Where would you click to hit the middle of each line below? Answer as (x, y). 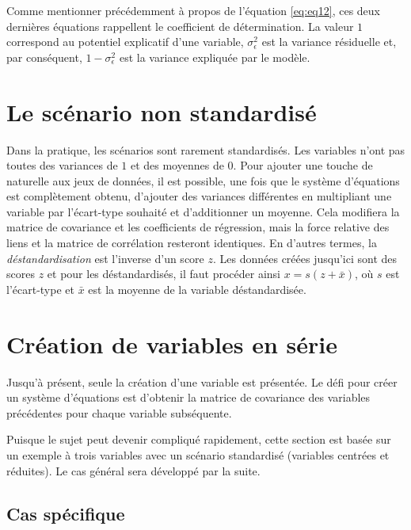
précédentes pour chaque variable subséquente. (119, 412)
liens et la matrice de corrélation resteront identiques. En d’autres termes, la (192, 243)
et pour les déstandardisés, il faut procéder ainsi (164, 274)
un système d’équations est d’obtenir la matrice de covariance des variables (188, 397)
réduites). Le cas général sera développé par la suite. (133, 470)
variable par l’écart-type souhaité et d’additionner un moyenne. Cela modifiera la (203, 211)
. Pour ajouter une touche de (303, 165)
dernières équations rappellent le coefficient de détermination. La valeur (180, 26)
